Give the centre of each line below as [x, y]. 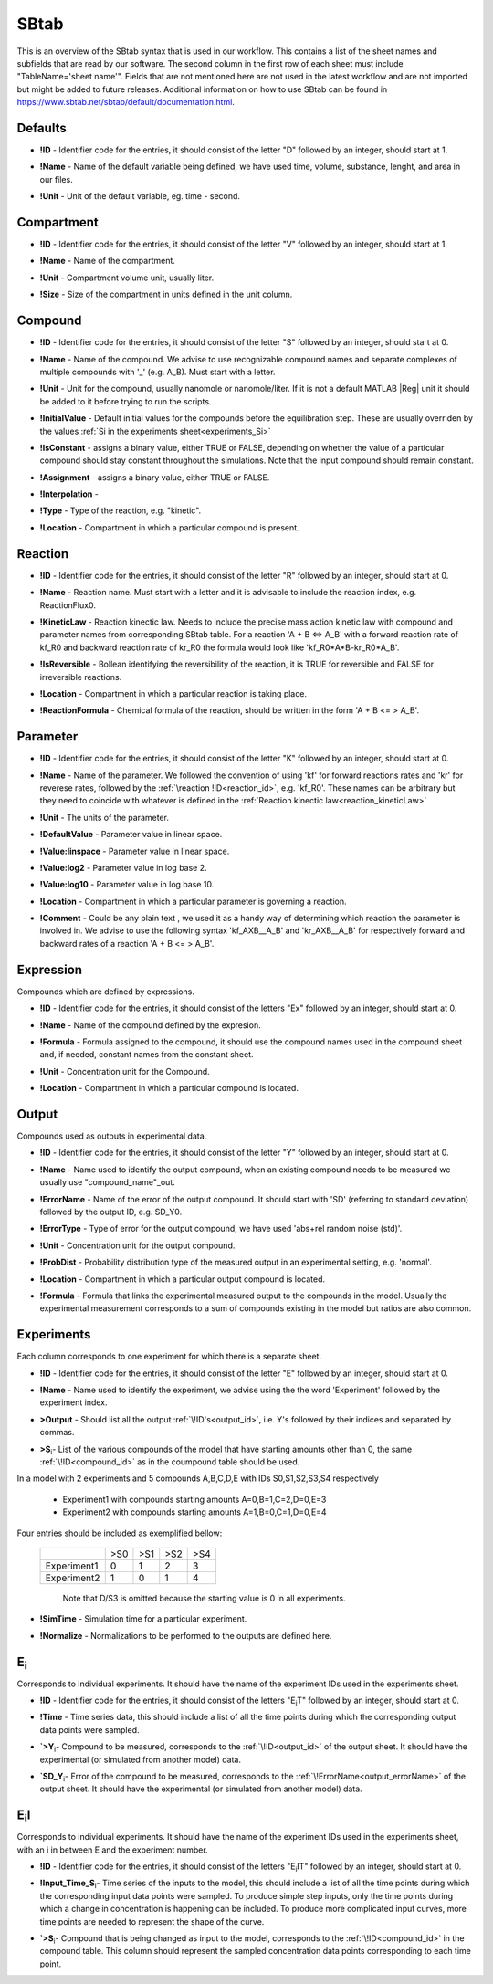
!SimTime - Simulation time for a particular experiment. [143, 1619]
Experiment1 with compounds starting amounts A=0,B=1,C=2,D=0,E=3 [194, 1499]
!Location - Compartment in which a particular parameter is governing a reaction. [193, 901]
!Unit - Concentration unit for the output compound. [137, 1245]
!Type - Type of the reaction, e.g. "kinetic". [121, 510]
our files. [56, 179]
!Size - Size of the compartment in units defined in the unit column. [166, 294]
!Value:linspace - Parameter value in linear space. [135, 851]
